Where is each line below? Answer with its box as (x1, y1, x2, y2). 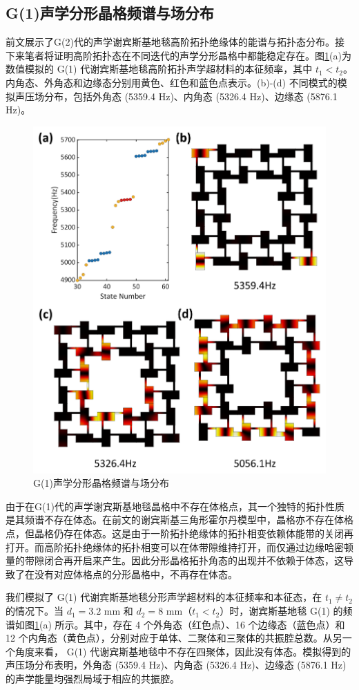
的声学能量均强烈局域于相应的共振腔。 (6, 671, 179, 686)
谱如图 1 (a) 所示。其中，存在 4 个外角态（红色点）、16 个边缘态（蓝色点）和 (6, 617, 345, 631)
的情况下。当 (6, 604, 64, 618)
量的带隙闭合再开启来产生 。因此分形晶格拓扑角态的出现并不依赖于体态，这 (6, 553, 344, 568)
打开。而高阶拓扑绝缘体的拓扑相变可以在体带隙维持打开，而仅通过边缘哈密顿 (6, 539, 353, 554)
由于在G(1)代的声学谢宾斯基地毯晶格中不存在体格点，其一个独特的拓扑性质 (6, 498, 345, 513)
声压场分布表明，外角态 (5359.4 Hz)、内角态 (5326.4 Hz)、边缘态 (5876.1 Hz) (6, 658, 347, 672)
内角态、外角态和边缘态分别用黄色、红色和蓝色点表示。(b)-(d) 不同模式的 (6, 75, 338, 89)
